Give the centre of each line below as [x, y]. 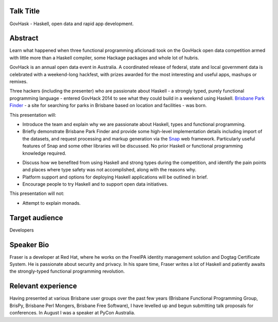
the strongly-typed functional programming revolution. [67, 271]
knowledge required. [44, 153]
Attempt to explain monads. [51, 203]
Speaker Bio [29, 245]
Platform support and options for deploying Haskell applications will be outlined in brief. [115, 177]
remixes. [19, 81]
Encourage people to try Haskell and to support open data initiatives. [95, 184]
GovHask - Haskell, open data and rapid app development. [72, 24]
